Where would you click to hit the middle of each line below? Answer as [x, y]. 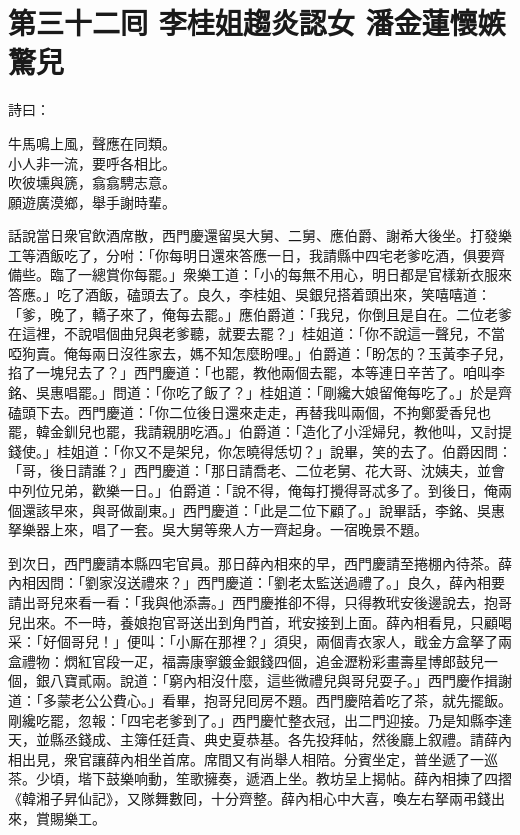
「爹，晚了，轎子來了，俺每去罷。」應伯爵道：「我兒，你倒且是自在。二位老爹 [260, 313]
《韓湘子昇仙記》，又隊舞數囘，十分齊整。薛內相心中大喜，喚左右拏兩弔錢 [249, 797]
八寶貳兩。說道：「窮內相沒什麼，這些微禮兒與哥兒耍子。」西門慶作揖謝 [280, 680]
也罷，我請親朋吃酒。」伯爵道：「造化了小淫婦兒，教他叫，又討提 [301, 431]
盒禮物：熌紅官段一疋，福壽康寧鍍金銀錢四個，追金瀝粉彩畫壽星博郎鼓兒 [246, 660]
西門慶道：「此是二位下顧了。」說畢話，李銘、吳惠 [343, 509]
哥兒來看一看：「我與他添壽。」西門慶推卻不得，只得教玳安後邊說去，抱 [266, 601]
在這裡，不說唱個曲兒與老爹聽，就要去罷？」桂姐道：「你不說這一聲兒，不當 [256, 333]
